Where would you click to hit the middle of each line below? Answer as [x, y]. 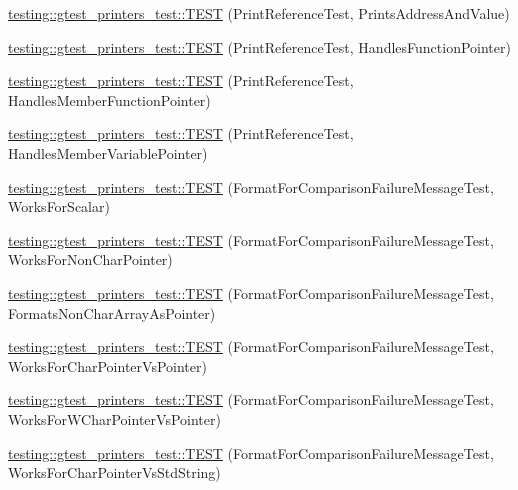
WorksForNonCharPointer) [90, 259]
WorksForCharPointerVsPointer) [107, 365]
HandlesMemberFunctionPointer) [109, 99]
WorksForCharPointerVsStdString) [114, 472]
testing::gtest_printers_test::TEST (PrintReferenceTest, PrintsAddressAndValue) [259, 13]
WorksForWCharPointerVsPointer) [114, 418]
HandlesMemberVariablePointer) [108, 152]
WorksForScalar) [59, 206]
